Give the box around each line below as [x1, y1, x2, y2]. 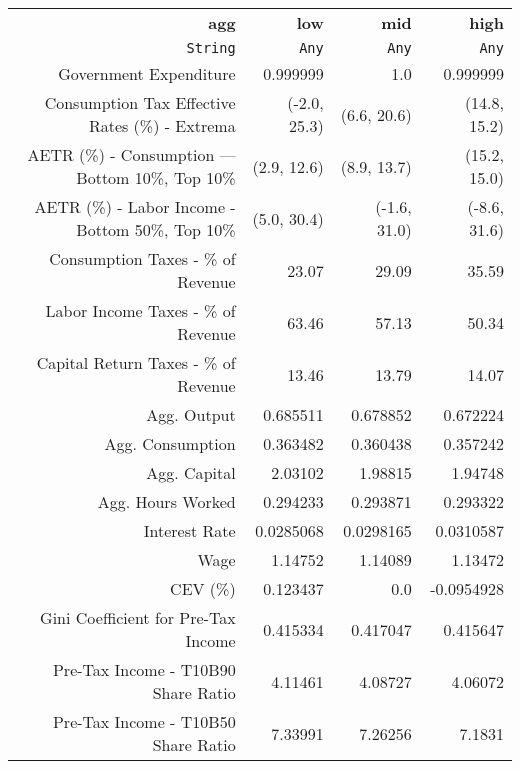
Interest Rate [143, 519, 236, 542]
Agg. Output [146, 403, 236, 426]
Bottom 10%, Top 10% [76, 166, 236, 189]
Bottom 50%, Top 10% [76, 218, 236, 241]
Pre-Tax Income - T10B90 [52, 658, 236, 681]
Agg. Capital [146, 461, 236, 484]
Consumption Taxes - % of [49, 247, 236, 270]
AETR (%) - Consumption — [27, 143, 236, 166]
